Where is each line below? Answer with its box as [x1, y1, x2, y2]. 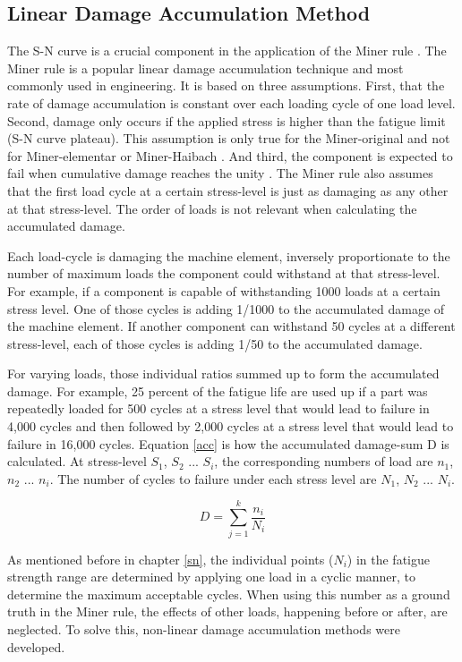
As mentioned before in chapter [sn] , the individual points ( [7, 549, 334, 568]
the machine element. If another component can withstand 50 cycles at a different [7, 317, 456, 335]
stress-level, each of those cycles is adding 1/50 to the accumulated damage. [7, 334, 423, 352]
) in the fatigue [346, 549, 430, 568]
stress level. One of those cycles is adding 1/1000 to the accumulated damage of [7, 299, 445, 318]
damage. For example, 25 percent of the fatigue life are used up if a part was [7, 381, 428, 400]
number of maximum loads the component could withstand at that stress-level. [7, 264, 441, 283]
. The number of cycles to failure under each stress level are [49, 469, 377, 488]
